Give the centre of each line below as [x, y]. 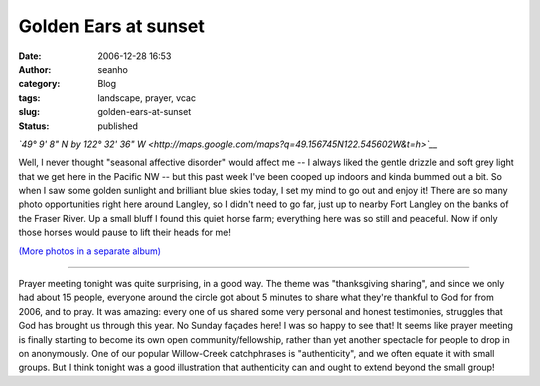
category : [39, 84]
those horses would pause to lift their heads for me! [125, 232]
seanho [113, 69]
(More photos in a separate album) [90, 251]
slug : [29, 112]
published [118, 126]
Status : [34, 126]
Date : [30, 56]
